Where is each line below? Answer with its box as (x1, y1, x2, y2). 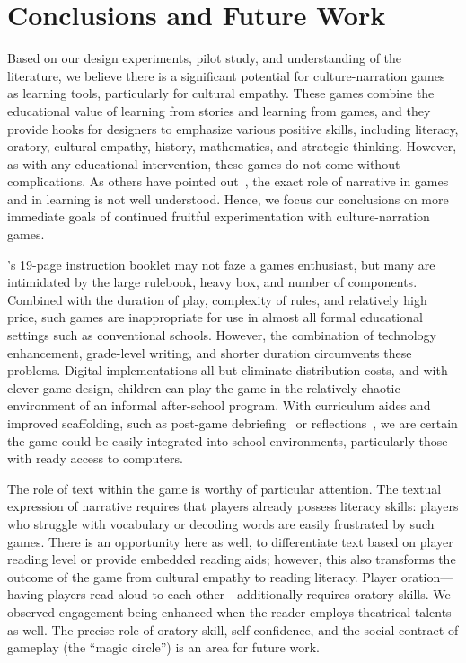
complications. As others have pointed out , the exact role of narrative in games (7, 172, 449, 191)
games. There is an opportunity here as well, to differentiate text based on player (7, 532, 453, 551)
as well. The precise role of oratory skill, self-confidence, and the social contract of (7, 620, 459, 639)
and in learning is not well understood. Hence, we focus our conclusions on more (7, 189, 449, 208)
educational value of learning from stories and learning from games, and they (7, 101, 431, 120)
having (7, 585, 44, 604)
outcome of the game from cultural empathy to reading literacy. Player (7, 567, 397, 586)
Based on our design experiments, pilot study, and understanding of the (7, 49, 402, 67)
